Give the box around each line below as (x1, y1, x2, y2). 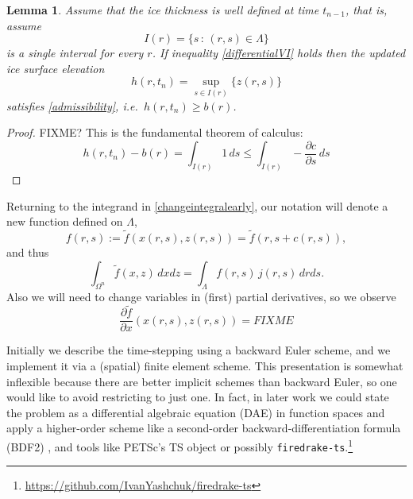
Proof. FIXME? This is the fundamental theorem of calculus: (6, 124, 303, 141)
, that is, (345, 2, 388, 17)
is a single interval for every (6, 44, 144, 61)
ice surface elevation (6, 60, 105, 76)
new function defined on (6, 213, 123, 230)
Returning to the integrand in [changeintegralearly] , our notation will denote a (6, 197, 388, 214)
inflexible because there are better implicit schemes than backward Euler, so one (6, 373, 397, 389)
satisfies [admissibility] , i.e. (6, 97, 138, 114)
